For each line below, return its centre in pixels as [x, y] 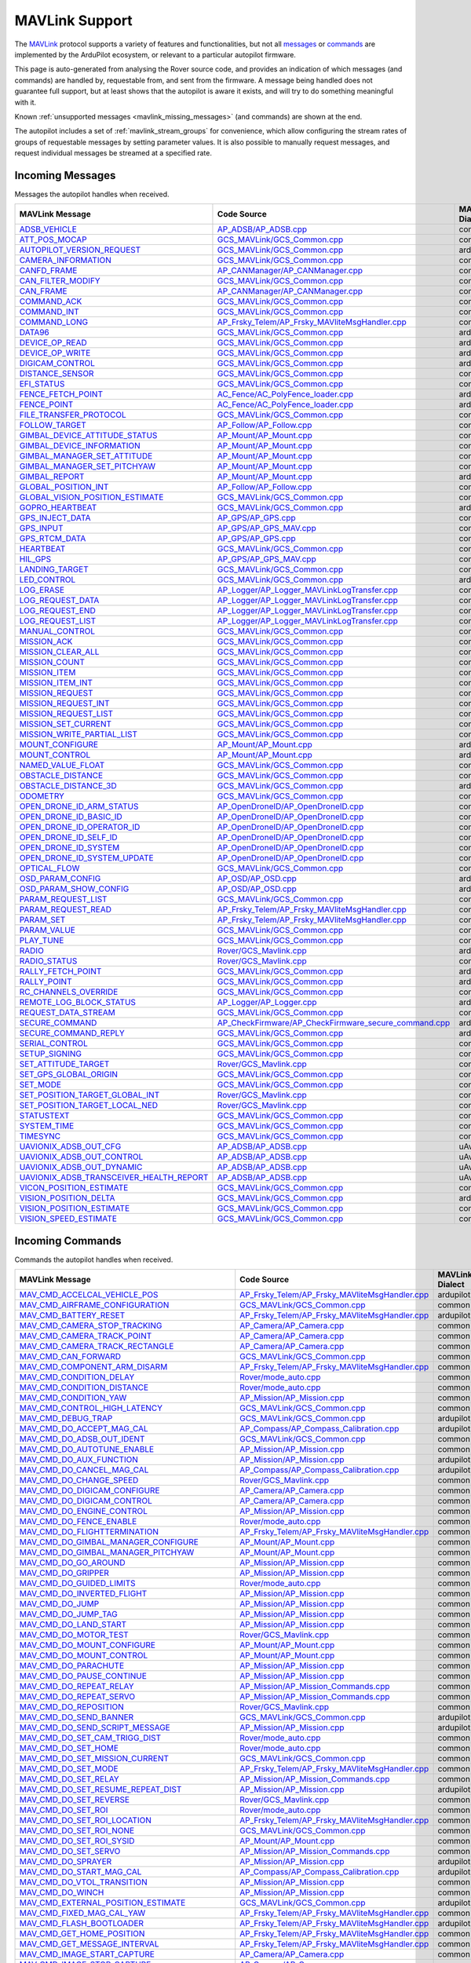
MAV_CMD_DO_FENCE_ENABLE [78, 1522]
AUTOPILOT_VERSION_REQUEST [80, 250]
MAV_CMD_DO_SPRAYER [66, 1862]
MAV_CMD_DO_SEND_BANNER [77, 1717]
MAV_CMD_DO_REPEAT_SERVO [77, 1697]
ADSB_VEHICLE [48, 229]
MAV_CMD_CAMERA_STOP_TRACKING [91, 1325]
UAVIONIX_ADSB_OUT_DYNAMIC [81, 1168]
